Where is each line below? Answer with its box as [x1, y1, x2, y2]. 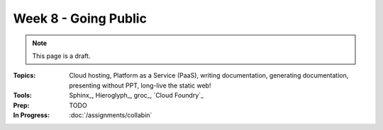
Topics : [13, 71, 36, 80]
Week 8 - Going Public [13, 11, 147, 26]
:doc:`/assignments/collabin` [69, 110, 152, 119]
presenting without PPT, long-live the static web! [69, 81, 211, 90]
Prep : [13, 101, 30, 110]
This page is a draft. [32, 52, 91, 60]
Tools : [13, 91, 32, 100]
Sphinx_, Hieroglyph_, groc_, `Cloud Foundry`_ [69, 91, 204, 100]
